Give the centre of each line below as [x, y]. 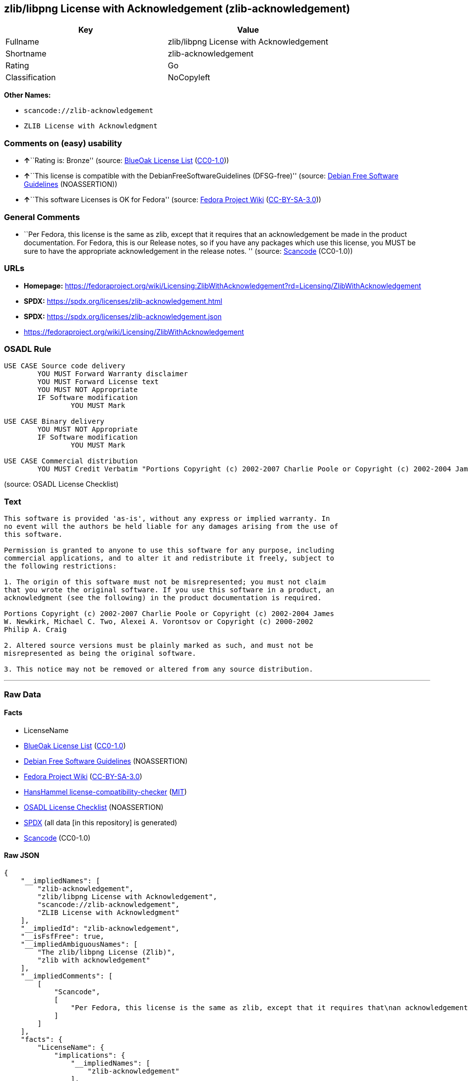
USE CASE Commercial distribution [71, 461]
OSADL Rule [28, 349]
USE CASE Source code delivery [65, 366]
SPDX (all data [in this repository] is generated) [101, 822]
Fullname [22, 42]
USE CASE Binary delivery [54, 422]
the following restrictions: [60, 566]
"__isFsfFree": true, [62, 936]
